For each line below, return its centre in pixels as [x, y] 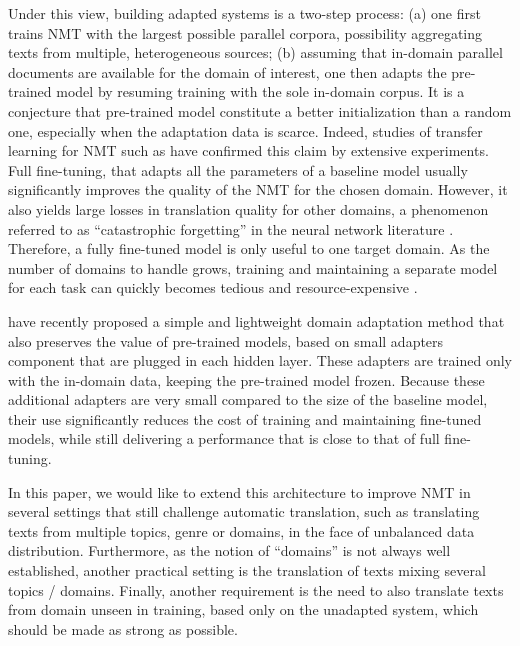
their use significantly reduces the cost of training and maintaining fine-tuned [245, 418]
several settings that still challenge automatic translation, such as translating [244, 511]
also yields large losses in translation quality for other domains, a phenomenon [248, 208]
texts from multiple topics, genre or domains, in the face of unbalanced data [241, 530]
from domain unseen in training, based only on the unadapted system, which [243, 609]
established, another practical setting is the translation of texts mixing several [247, 570]
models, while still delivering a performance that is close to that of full [224, 438]
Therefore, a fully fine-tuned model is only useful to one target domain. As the [249, 248]
